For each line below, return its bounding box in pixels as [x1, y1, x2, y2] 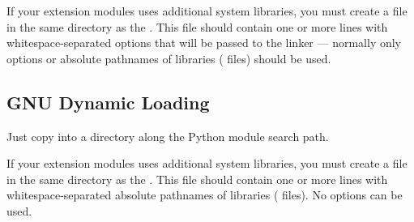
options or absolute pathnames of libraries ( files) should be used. [6, 49, 331, 66]
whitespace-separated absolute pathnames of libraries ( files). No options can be [6, 186, 403, 203]
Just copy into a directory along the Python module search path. [6, 127, 329, 144]
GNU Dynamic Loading [6, 89, 210, 114]
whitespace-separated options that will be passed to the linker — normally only [6, 34, 402, 51]
